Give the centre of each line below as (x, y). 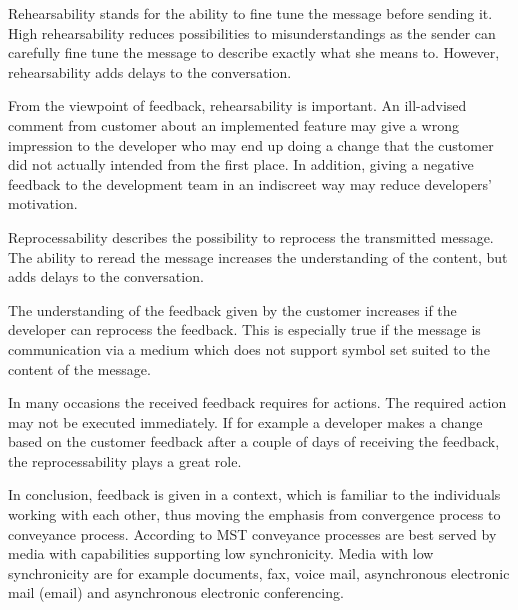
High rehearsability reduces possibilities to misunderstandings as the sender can (252, 32)
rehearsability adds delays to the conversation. (150, 71)
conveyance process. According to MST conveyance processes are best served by (252, 533)
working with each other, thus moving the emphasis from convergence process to (254, 514)
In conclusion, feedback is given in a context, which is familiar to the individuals (254, 494)
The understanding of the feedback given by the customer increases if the (232, 309)
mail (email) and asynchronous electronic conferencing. (176, 592)
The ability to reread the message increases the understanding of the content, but (258, 256)
